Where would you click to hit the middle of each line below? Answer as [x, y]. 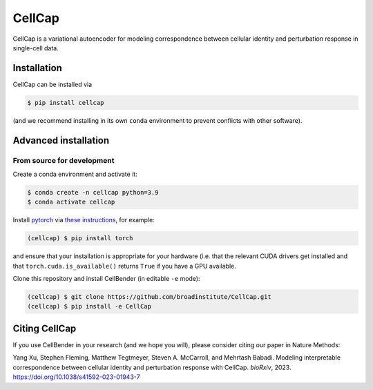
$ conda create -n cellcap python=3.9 [93, 192]
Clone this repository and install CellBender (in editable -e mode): [106, 279]
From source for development [64, 160]
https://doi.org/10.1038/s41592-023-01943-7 [77, 377]
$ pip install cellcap [66, 103]
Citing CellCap [45, 328]
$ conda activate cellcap [71, 202]
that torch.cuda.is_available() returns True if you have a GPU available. [124, 266]
